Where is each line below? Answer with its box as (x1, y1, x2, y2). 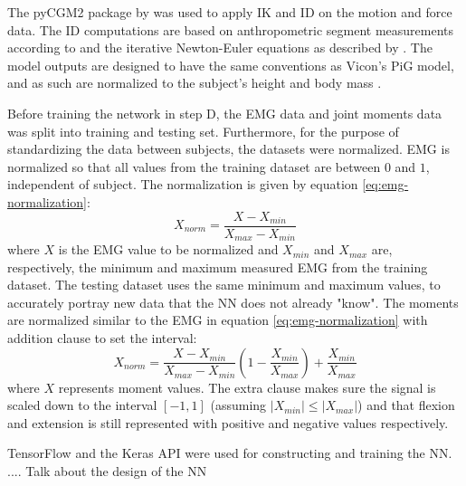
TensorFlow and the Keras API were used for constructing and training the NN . (7, 443, 452, 462)
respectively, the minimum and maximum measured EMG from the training (7, 257, 428, 276)
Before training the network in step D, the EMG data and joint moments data (7, 103, 442, 122)
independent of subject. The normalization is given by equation (7, 175, 358, 194)
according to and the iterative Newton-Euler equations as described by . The (7, 38, 433, 57)
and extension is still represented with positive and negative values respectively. (7, 413, 449, 432)
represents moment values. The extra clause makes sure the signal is (58, 377, 436, 396)
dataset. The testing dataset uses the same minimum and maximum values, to (7, 275, 441, 294)
